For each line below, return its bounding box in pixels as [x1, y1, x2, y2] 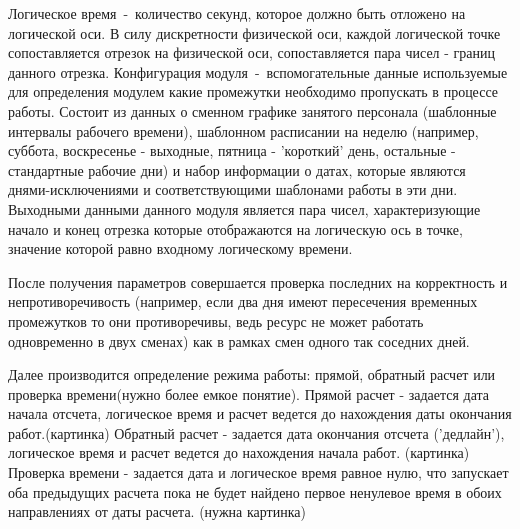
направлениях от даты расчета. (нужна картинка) [8, 501, 306, 522]
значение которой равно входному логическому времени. [8, 238, 353, 259]
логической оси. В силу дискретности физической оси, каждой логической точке [8, 22, 501, 43]
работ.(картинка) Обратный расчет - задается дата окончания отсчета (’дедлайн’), [8, 422, 505, 443]
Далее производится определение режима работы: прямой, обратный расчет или [8, 364, 496, 385]
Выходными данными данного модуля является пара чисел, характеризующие [8, 198, 481, 219]
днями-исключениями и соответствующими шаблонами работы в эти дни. [8, 179, 458, 200]
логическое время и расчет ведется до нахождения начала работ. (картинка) [8, 442, 470, 463]
